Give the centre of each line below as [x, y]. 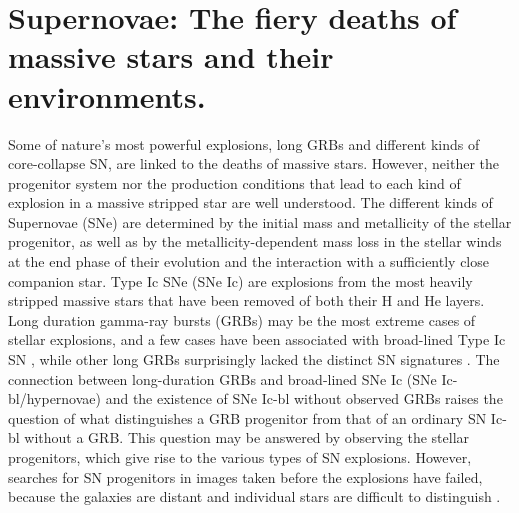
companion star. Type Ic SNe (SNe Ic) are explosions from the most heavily [240, 280]
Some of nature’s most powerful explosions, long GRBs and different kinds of [244, 143]
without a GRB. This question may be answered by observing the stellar [247, 437]
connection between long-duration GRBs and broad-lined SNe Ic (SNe [222, 378]
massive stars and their [171, 56]
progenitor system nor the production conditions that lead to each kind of [234, 182]
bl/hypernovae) [55, 398]
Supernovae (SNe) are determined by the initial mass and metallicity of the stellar [260, 221]
